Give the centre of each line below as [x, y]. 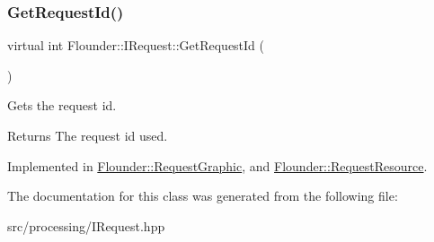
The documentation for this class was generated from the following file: [203, 196]
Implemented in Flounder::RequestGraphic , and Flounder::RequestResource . [217, 165]
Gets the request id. [62, 105]
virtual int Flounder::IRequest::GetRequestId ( [136, 45]
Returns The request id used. [88, 135]
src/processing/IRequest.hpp [86, 225]
